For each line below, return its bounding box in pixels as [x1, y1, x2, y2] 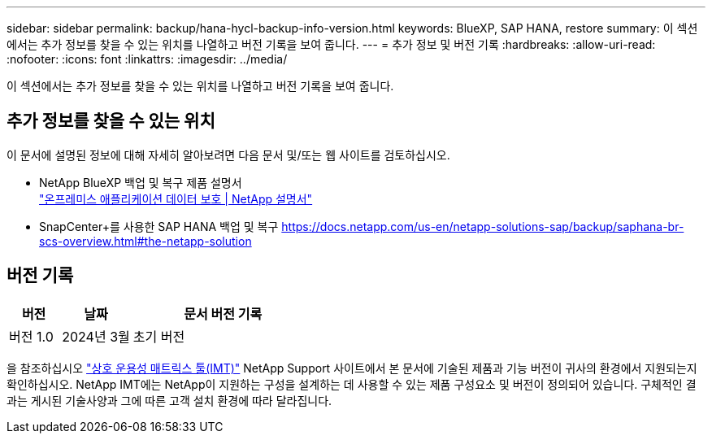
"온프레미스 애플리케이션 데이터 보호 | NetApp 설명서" [39, 191, 313, 206]
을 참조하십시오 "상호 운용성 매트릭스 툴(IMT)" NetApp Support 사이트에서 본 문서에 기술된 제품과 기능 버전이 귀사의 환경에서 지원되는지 [7, 360, 697, 375]
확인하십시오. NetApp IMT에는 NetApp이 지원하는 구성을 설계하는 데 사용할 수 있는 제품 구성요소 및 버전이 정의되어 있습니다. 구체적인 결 [7, 377, 697, 391]
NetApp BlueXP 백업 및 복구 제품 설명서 [39, 175, 242, 190]
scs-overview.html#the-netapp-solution [39, 233, 252, 248]
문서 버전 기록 [184, 305, 263, 322]
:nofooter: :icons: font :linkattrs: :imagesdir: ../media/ [7, 52, 288, 66]
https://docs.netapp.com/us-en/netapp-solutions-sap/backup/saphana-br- [281, 219, 684, 233]
